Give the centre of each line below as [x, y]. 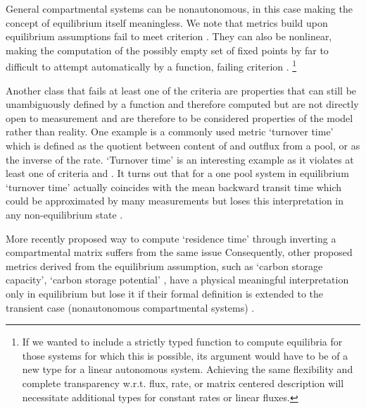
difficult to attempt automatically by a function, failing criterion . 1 [151, 66]
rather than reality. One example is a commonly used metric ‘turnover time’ [170, 132]
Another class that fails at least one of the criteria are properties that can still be [181, 90]
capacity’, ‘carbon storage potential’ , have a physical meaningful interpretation [177, 280]
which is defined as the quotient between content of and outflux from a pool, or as [183, 145]
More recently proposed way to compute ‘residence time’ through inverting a [171, 238]
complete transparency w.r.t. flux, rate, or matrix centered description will [183, 383]
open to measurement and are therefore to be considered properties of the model [179, 117]
